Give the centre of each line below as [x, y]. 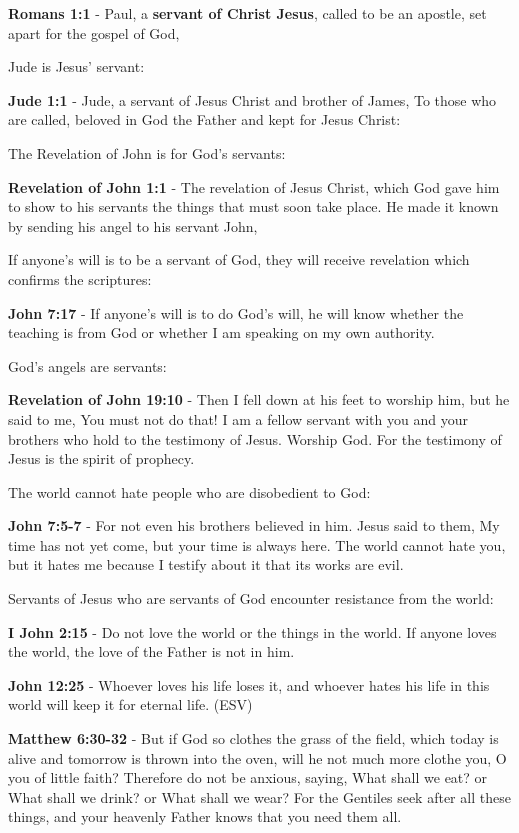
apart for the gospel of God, [94, 32]
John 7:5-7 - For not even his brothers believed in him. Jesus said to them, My [254, 525]
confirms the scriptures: [80, 278]
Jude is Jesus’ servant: [76, 66]
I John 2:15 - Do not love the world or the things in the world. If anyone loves [252, 631]
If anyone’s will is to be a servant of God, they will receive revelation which [239, 259]
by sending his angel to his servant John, [133, 225]
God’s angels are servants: [87, 365]
